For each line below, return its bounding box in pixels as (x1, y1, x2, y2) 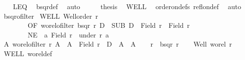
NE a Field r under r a (27, 29, 109, 39)
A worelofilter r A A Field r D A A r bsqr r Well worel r (3, 39, 232, 49)
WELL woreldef (3, 48, 52, 58)
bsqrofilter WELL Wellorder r (3, 11, 98, 21)
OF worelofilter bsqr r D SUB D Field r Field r (27, 20, 190, 30)
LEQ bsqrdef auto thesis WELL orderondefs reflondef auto (13, 1, 241, 11)
